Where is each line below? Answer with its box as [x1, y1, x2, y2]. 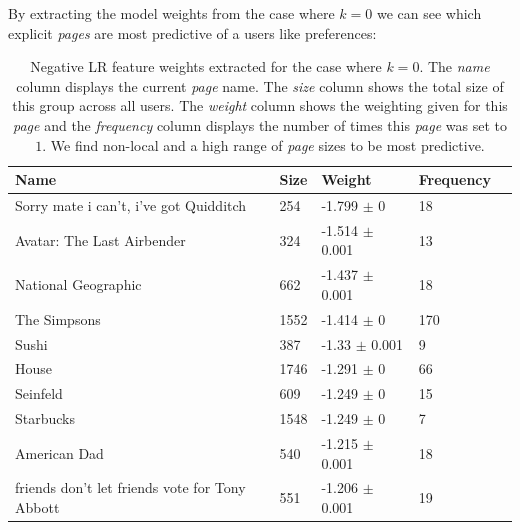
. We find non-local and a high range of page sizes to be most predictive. [42, 134, 485, 155]
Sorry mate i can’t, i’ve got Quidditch [15, 195, 247, 215]
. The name [419, 56, 490, 77]
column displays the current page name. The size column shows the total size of [16, 75, 504, 96]
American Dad [15, 442, 104, 463]
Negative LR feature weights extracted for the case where [30, 56, 382, 77]
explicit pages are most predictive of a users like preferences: [8, 22, 377, 43]
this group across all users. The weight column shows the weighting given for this [12, 95, 508, 116]
